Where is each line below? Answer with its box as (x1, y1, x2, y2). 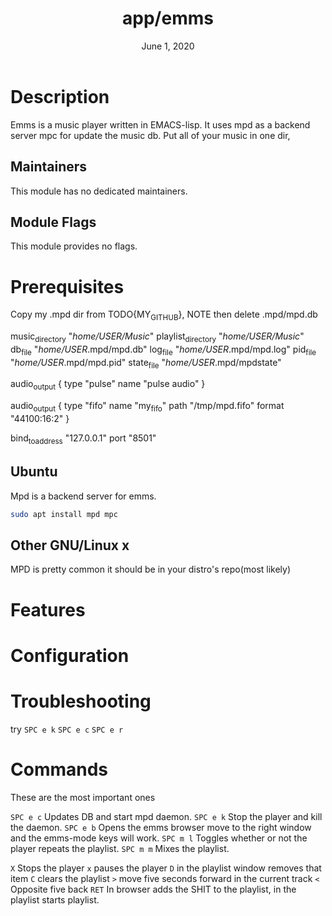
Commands (10, 758, 109, 781)
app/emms (122, 7, 214, 30)
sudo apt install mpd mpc (10, 509, 118, 519)
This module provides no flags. (10, 240, 138, 252)
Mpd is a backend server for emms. (10, 490, 157, 502)
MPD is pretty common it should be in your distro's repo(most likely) (10, 563, 292, 576)
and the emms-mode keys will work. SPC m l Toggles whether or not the (10, 832, 308, 844)
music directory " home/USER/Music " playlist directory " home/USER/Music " (10, 330, 305, 344)
